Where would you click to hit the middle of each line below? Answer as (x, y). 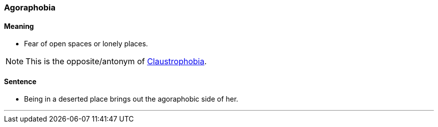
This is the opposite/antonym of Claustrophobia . (116, 62)
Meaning (19, 26)
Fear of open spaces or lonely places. (86, 44)
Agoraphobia (30, 7)
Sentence (20, 81)
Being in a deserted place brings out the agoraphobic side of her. (131, 99)
